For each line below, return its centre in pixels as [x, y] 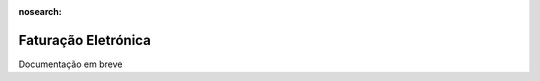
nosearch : [40, 11]
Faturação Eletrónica [85, 40]
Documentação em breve [70, 64]
